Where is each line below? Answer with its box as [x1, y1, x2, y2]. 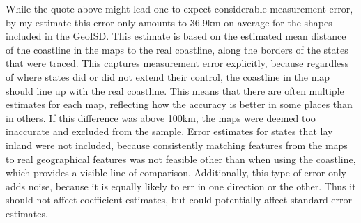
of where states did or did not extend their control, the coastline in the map [6, 69, 330, 84]
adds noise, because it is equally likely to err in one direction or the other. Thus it [6, 178, 356, 193]
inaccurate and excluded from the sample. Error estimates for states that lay [6, 124, 333, 139]
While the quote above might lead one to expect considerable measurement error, [6, 1, 353, 15]
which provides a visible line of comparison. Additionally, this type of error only [6, 165, 347, 180]
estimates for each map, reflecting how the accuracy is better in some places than [6, 97, 353, 111]
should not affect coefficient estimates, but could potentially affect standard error [6, 192, 353, 207]
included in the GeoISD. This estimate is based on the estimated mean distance [6, 29, 346, 43]
